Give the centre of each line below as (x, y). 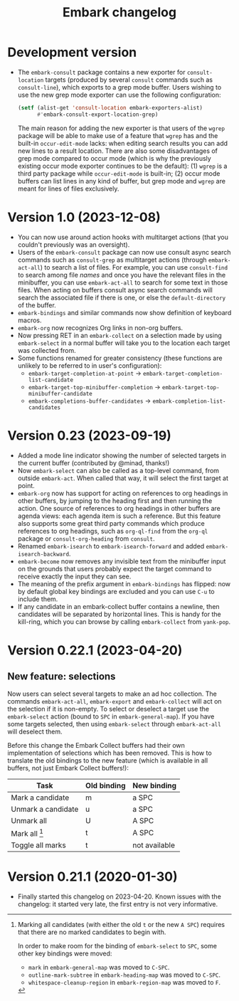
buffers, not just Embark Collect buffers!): (68, 768)
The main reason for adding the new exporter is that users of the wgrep (121, 128)
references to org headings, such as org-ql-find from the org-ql (113, 531)
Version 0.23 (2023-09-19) (90, 435)
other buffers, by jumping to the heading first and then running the (115, 500)
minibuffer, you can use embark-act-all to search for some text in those (123, 282)
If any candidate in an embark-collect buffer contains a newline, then (118, 606)
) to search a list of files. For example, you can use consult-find (134, 267)
